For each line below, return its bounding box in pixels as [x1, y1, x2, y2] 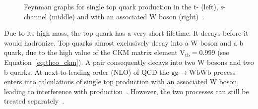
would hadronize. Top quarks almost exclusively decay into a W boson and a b [4, 37, 244, 48]
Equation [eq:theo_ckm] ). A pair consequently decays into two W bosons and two [4, 56, 254, 67]
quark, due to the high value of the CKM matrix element [4, 47, 178, 57]
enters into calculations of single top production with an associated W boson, [4, 76, 239, 87]
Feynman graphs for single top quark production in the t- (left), [24, 1, 218, 11]
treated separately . [4, 96, 64, 106]
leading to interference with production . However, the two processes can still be [4, 86, 249, 96]
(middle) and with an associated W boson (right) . [49, 11, 204, 21]
